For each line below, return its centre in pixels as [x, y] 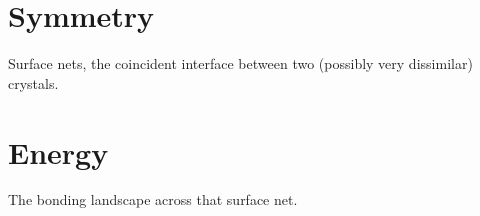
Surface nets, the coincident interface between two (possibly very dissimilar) [240, 63]
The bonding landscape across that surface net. [153, 199]
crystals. [33, 82]
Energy [58, 151]
